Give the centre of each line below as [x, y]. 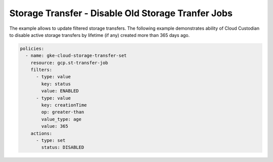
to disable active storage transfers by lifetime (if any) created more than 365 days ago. [100, 35]
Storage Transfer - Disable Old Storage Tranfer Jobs [121, 13]
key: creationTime [64, 105]
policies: [32, 48]
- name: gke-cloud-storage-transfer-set [76, 56]
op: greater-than [63, 112]
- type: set [51, 141]
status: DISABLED [63, 147]
